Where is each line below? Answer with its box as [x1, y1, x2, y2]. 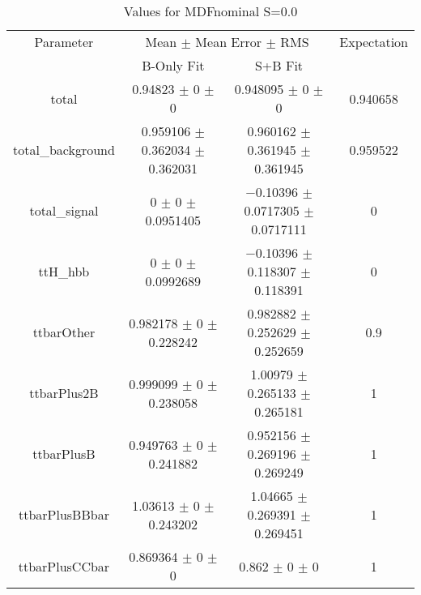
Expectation [339, 32, 408, 51]
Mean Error [195, 32, 262, 51]
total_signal [29, 201, 99, 220]
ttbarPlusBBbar [18, 505, 109, 524]
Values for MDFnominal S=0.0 [123, 2, 298, 20]
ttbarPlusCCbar [18, 556, 110, 576]
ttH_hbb [38, 262, 90, 280]
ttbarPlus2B [29, 383, 99, 402]
